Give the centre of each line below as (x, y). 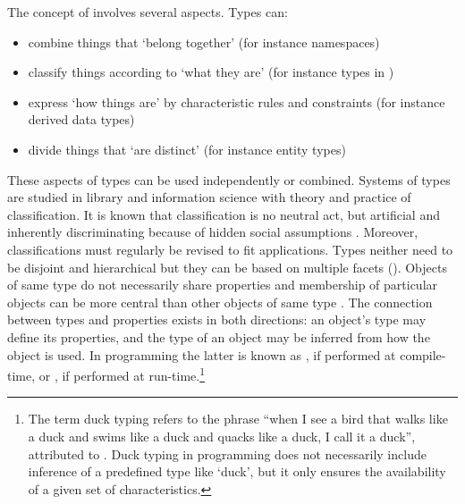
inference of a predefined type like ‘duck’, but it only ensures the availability (237, 471)
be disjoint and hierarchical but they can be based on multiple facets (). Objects (227, 267)
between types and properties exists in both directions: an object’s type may (217, 319)
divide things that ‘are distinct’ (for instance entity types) (187, 149)
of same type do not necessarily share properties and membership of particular (223, 285)
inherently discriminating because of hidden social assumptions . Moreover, (213, 232)
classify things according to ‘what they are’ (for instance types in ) (211, 72)
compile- (423, 354)
